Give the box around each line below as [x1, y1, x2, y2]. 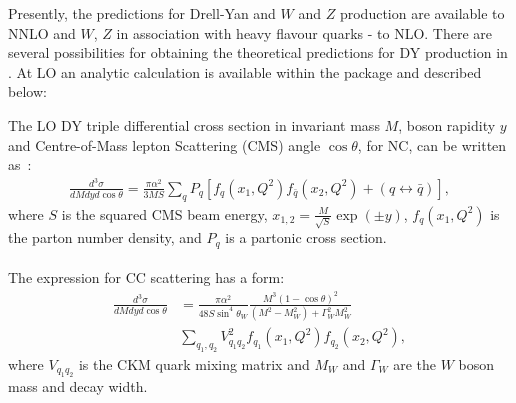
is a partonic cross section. [225, 227, 387, 248]
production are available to [339, 3, 505, 23]
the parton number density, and [8, 227, 202, 248]
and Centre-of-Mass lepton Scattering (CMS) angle [8, 134, 321, 155]
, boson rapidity [398, 114, 496, 135]
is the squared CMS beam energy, [61, 203, 268, 224]
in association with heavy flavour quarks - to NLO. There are [116, 22, 493, 43]
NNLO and [8, 22, 76, 43]
